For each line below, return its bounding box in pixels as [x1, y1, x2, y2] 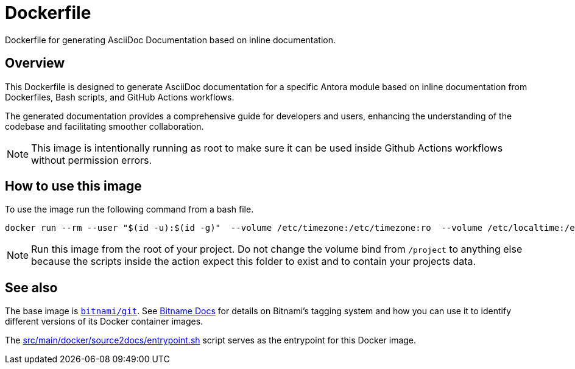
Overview [5, 55, 65, 71]
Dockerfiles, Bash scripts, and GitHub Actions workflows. [5, 91, 235, 102]
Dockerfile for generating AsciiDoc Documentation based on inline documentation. [5, 34, 336, 45]
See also [5, 279, 58, 295]
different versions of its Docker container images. [5, 316, 203, 327]
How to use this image [5, 178, 142, 194]
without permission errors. [31, 153, 152, 166]
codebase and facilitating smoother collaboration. [5, 121, 204, 132]
